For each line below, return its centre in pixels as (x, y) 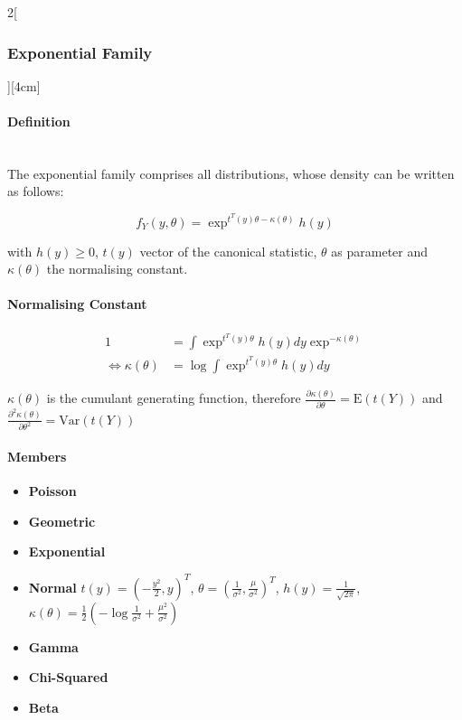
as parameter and (380, 251)
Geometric (62, 521)
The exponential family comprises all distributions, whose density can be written (231, 173)
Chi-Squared (68, 677)
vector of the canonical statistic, (228, 251)
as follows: (36, 191)
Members (37, 457)
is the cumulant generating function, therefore (174, 398)
